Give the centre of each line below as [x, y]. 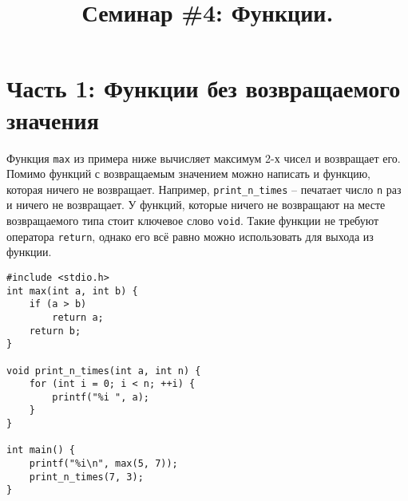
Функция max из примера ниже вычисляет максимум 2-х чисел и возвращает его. [204, 158]
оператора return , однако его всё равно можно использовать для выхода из [190, 236]
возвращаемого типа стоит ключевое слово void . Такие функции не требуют [193, 220]
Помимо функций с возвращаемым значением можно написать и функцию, [189, 174]
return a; [78, 317]
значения [53, 119]
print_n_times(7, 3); [86, 477]
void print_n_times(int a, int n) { [104, 371]
